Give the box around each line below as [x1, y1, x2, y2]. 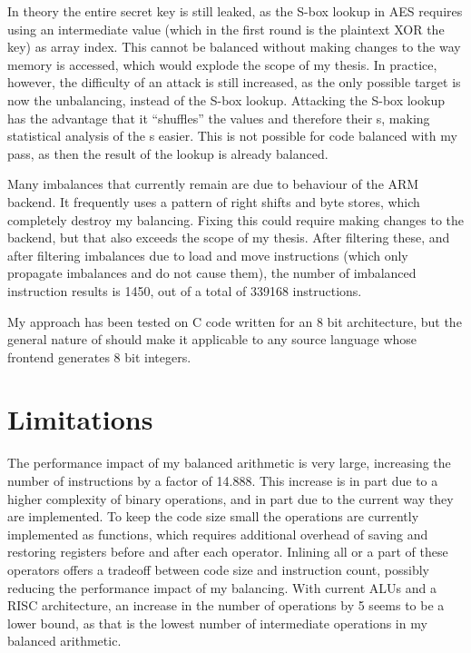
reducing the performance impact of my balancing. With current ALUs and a [7, 578, 437, 597]
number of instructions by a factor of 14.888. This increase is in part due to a [7, 471, 438, 490]
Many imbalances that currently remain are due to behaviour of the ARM [7, 174, 419, 193]
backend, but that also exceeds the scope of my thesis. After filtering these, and [7, 228, 450, 247]
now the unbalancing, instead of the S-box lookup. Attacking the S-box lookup [7, 90, 445, 109]
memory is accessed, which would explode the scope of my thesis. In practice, [7, 54, 437, 74]
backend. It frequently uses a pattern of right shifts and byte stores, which [7, 192, 420, 211]
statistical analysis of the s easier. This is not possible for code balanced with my [7, 126, 457, 145]
